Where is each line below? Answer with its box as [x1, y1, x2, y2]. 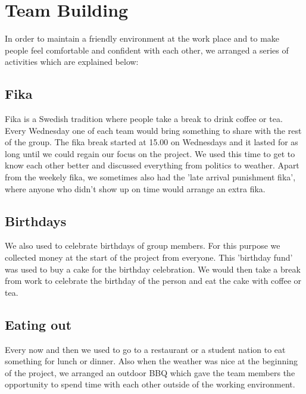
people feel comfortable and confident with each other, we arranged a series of [5, 43, 289, 56]
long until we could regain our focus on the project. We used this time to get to [5, 147, 295, 160]
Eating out [5, 315, 72, 333]
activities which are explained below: [5, 55, 139, 68]
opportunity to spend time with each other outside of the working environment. [5, 378, 295, 390]
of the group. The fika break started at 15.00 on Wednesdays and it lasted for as [5, 136, 298, 148]
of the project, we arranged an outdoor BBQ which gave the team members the [5, 366, 295, 379]
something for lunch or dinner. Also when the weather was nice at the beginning [5, 355, 298, 367]
